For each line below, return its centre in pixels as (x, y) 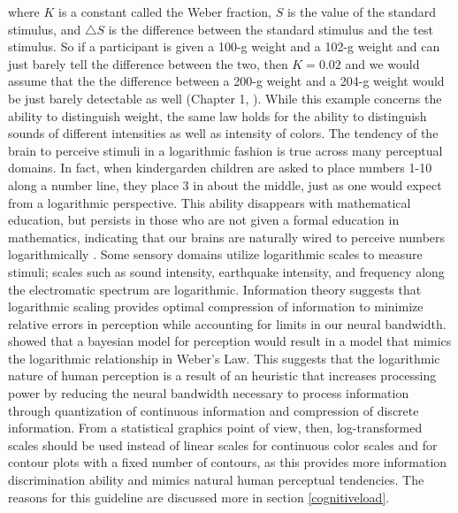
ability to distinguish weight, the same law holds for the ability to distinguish (218, 115)
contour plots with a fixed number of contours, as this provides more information (228, 462)
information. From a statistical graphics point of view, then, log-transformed (215, 428)
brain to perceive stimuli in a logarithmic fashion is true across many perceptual (225, 150)
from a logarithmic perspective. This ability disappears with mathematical (210, 202)
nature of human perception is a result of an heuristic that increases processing (222, 375)
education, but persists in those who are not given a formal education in (204, 220)
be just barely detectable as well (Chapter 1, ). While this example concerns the (225, 98)
